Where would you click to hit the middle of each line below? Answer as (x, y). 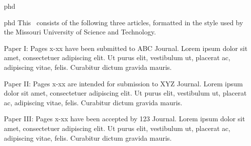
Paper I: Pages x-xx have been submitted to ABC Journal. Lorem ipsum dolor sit (126, 48)
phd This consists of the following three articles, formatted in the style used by (124, 22)
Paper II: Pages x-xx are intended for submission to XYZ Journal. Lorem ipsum (124, 83)
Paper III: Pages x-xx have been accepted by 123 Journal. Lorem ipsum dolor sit (125, 119)
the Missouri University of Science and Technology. (80, 32)
